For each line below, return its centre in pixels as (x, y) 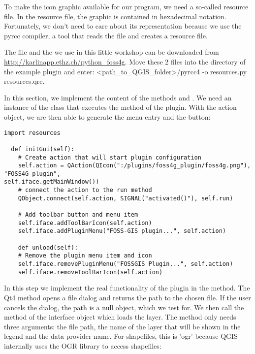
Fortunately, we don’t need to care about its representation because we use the (123, 26)
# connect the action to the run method (85, 190)
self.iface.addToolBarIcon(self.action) (85, 223)
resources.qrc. (24, 81)
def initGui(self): (43, 149)
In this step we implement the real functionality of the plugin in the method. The (127, 288)
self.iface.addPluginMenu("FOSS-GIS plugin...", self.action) (122, 231)
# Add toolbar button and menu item (78, 215)
